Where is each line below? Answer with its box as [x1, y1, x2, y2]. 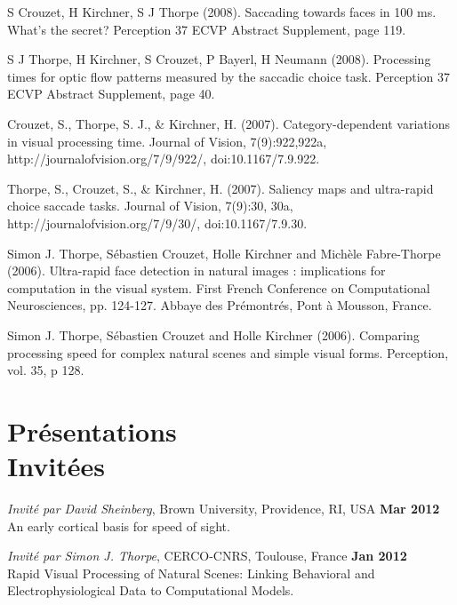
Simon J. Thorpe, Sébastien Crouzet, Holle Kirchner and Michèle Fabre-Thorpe [7, 243, 441, 262]
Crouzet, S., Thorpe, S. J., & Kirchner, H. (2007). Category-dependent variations [7, 114, 450, 132]
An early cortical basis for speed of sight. [7, 516, 230, 535]
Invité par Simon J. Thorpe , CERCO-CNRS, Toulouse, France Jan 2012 [7, 546, 407, 565]
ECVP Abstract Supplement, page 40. [7, 84, 215, 103]
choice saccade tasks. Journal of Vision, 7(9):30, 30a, [7, 196, 293, 215]
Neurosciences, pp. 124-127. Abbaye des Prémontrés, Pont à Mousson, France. [7, 296, 432, 314]
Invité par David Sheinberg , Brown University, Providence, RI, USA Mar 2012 [7, 499, 440, 517]
